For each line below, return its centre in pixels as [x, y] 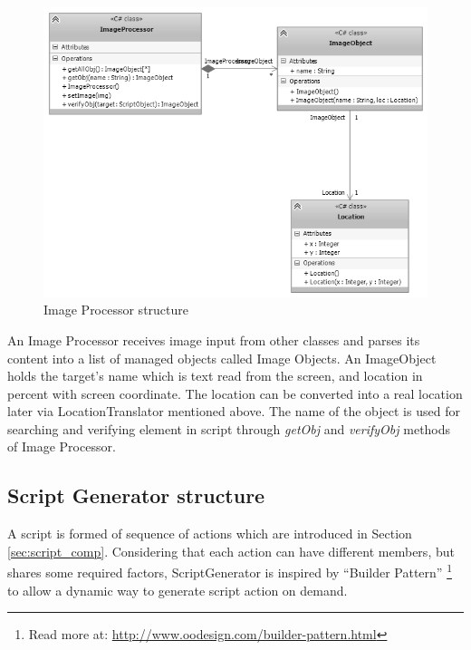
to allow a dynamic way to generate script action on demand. [178, 590]
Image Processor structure [116, 310]
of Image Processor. [62, 446]
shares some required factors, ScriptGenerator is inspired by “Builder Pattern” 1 [230, 571]
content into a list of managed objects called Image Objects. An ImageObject [222, 358]
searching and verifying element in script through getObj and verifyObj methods [229, 428]
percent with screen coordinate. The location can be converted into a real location [235, 393]
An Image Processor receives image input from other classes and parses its [214, 340]
